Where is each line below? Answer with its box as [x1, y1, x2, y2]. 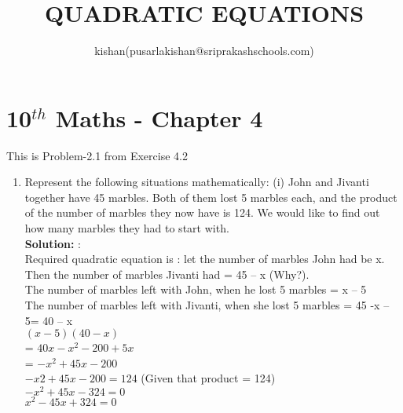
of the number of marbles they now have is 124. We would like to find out [24, 204, 380, 221]
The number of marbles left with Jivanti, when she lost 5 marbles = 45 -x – [24, 297, 390, 312]
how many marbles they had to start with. [24, 220, 229, 236]
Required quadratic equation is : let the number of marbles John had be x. [24, 250, 385, 267]
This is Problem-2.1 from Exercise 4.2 [6, 147, 188, 163]
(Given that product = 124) [141, 370, 276, 386]
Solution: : [24, 235, 81, 251]
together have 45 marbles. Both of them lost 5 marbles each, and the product [24, 188, 398, 205]
